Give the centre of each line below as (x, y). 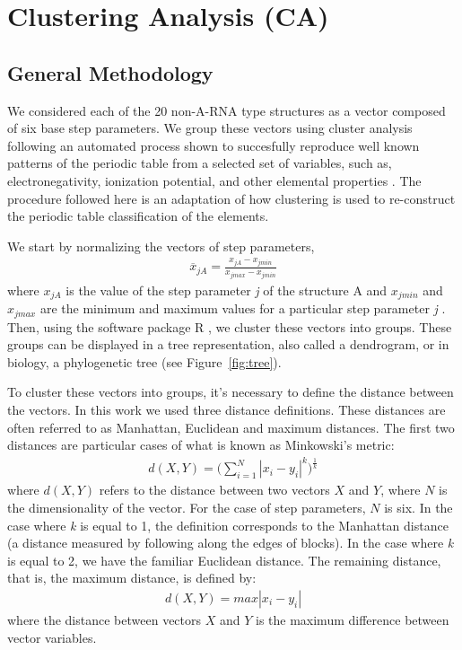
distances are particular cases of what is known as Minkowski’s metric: (201, 445)
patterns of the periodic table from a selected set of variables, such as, (200, 163)
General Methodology (110, 72)
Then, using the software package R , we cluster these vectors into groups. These (230, 326)
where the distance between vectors (105, 619)
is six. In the (418, 507)
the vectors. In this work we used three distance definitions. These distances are (227, 410)
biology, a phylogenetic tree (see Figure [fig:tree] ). (144, 361)
